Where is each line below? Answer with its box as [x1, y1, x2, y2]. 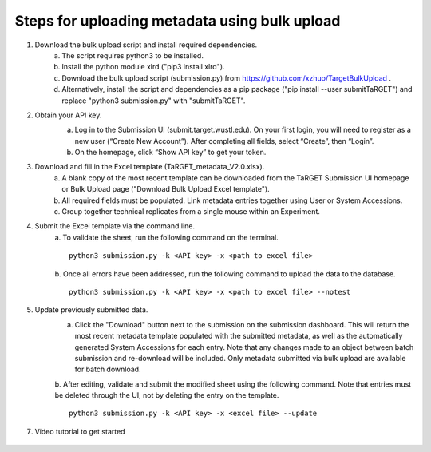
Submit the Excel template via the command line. [34, 221, 196, 231]
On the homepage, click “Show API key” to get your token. [74, 148, 267, 157]
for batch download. [74, 364, 141, 375]
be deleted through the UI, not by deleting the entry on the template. [54, 391, 279, 400]
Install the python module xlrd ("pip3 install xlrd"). [61, 62, 225, 72]
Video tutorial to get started [34, 426, 125, 436]
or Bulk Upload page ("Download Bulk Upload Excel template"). [61, 184, 271, 194]
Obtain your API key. [34, 110, 102, 120]
